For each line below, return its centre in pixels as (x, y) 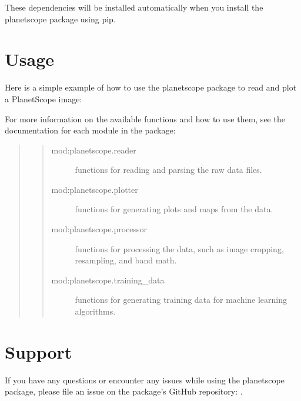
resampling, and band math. (126, 260)
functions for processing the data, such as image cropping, (179, 248)
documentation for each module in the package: (90, 130)
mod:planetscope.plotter (95, 189)
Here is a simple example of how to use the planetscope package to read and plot (151, 87)
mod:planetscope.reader (94, 150)
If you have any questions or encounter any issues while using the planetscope (145, 380)
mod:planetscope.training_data (108, 280)
